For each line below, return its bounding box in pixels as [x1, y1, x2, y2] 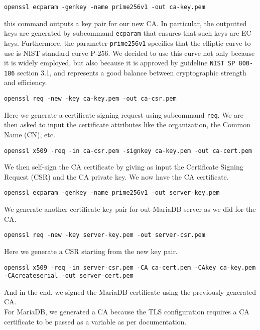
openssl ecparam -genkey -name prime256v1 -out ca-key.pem [4, 4, 205, 11]
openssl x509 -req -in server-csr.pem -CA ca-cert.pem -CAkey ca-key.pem [4, 264, 256, 271]
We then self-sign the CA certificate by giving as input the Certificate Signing [4, 161, 243, 172]
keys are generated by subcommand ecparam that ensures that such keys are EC [4, 28, 251, 38]
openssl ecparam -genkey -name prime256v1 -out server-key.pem [4, 189, 220, 197]
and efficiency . [4, 77, 47, 88]
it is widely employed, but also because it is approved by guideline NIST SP [4, 57, 235, 68]
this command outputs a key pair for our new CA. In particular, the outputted [4, 18, 247, 28]
